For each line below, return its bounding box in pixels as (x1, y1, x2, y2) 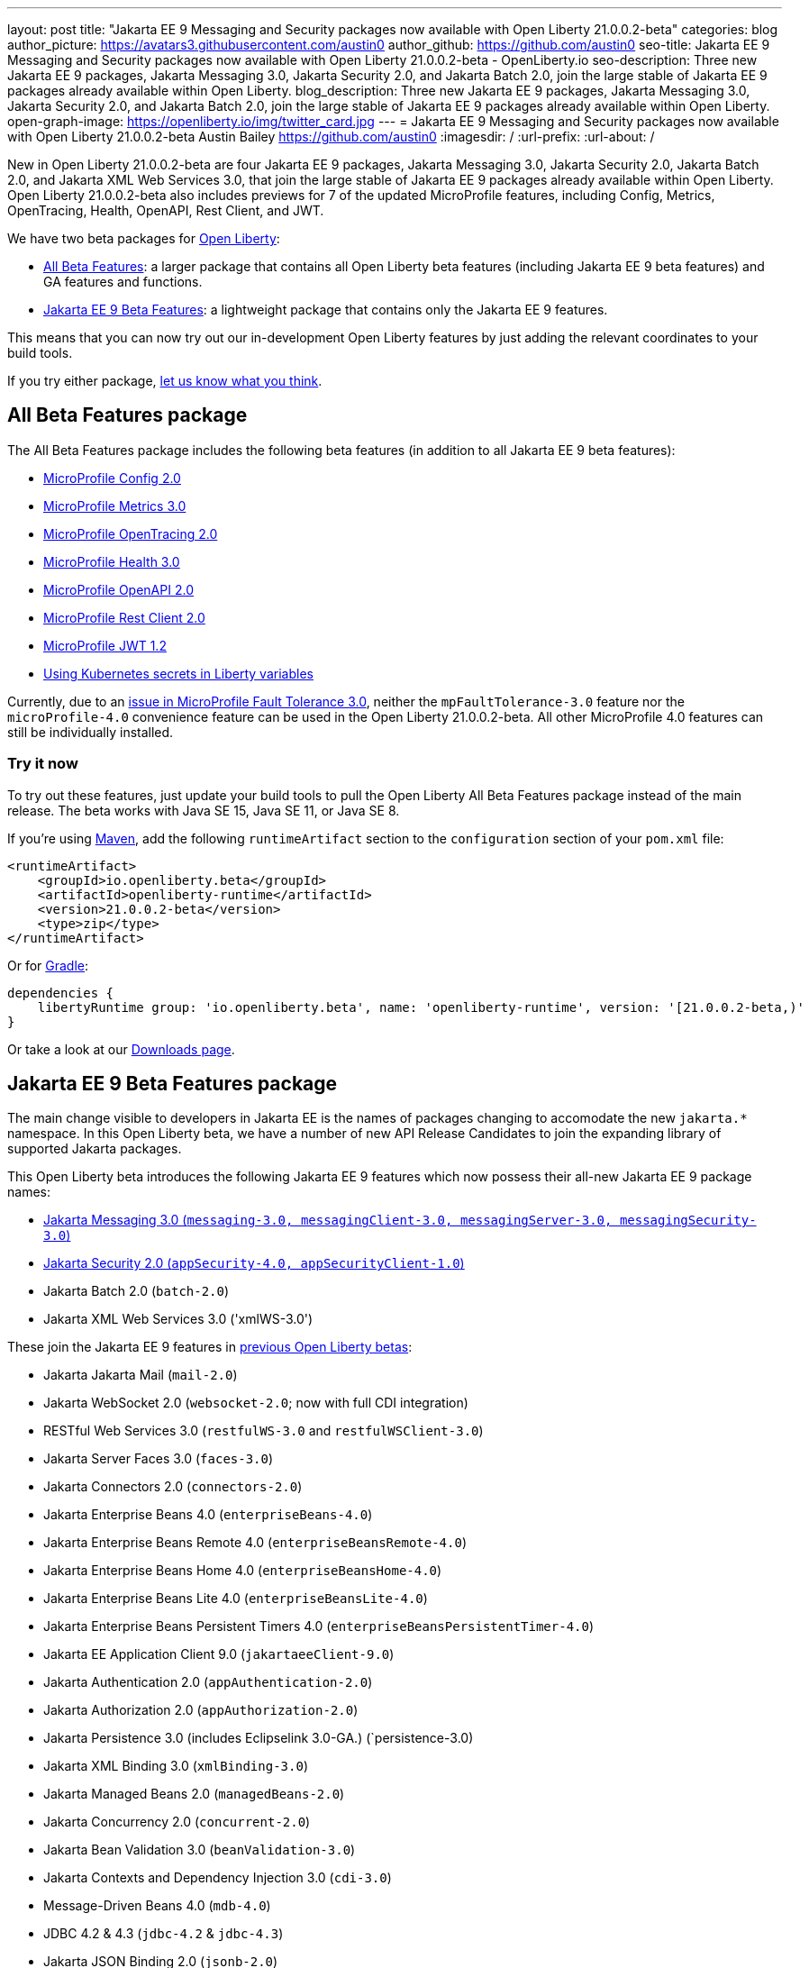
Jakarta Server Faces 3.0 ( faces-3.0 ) (43, 1451, 274, 1467)
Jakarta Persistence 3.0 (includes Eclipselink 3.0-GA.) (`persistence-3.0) (43, 1730, 474, 1746)
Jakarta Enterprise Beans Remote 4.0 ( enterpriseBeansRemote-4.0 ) (43, 1535, 468, 1551)
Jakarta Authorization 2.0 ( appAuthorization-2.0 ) (43, 1702, 359, 1718)
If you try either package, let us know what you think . (7, 373, 323, 388)
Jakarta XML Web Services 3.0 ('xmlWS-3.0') (43, 1311, 314, 1327)
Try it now (7, 754, 78, 773)
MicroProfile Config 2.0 (43, 469, 181, 486)
